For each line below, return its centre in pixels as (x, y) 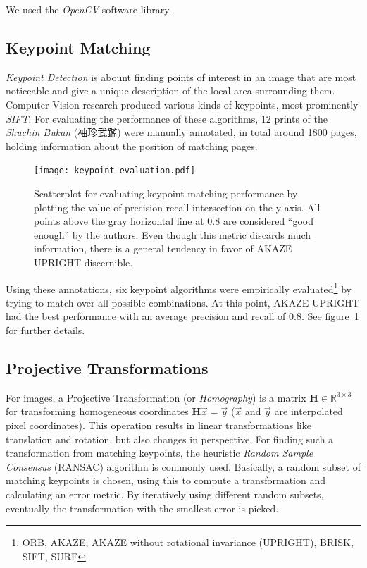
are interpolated (309, 411)
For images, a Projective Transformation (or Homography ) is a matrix (156, 397)
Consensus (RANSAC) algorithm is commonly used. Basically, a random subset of (183, 466)
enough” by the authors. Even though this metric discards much (173, 234)
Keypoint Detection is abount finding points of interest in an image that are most (181, 76)
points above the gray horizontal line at (119, 221)
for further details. (45, 330)
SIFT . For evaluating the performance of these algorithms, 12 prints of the (167, 118)
